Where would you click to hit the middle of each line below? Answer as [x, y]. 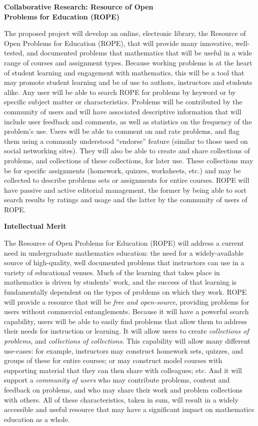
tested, [14, 53]
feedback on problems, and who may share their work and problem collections [123, 389]
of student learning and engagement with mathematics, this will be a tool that [124, 72]
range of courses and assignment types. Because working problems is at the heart [128, 62]
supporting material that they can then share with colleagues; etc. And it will [123, 370]
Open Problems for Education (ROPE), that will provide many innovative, [119, 43]
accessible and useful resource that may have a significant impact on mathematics [129, 409]
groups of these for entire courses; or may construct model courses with [113, 360]
